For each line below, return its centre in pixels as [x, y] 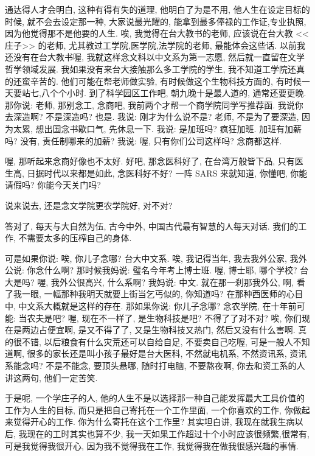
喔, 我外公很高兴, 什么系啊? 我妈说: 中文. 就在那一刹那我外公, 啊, [166, 282]
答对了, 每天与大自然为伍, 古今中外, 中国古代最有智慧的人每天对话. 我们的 [152, 226]
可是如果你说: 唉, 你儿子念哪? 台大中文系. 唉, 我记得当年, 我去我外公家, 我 [152, 258]
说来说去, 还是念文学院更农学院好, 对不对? [89, 205]
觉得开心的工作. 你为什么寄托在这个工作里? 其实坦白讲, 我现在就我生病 [154, 422]
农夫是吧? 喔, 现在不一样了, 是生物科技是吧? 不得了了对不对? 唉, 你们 [164, 317]
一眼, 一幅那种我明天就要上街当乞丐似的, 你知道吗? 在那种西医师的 [154, 294]
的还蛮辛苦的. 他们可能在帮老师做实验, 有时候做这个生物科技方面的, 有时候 [153, 81]
